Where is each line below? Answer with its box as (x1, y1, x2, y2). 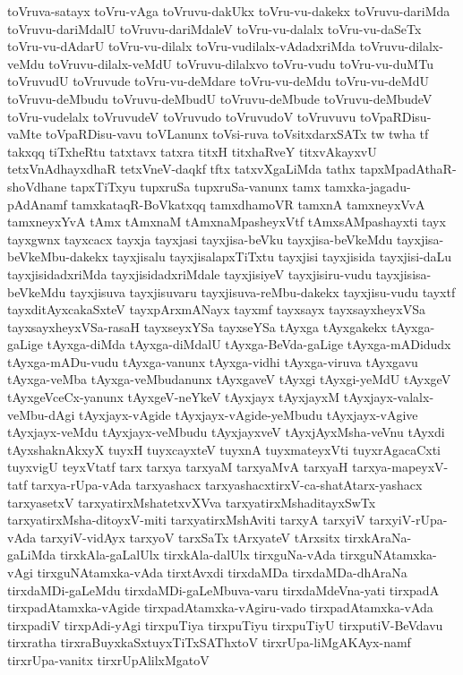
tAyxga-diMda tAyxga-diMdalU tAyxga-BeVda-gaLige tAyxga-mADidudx (47, 335, 451, 354)
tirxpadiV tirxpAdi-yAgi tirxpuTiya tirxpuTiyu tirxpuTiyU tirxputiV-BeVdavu (7, 615, 443, 634)
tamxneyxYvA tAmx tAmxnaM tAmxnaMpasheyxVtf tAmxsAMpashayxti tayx (7, 212, 446, 231)
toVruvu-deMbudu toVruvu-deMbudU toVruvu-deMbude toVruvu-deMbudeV (7, 89, 433, 107)
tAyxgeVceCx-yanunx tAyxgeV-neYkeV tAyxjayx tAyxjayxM (7, 388, 340, 406)
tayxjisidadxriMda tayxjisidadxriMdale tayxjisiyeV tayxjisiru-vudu (7, 264, 372, 283)
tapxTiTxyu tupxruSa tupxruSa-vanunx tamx (70, 176, 321, 195)
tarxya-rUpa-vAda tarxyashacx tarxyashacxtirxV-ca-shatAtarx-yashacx (30, 475, 423, 494)
